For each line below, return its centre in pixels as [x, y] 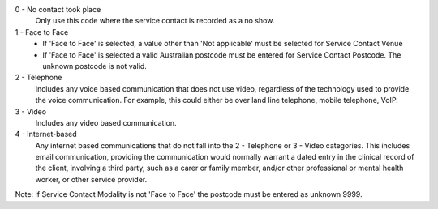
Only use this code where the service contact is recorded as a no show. [155, 21]
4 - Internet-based [46, 134]
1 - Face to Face [42, 32]
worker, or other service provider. [91, 179]
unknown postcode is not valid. [95, 66]
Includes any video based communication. [106, 122]
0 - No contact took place [58, 9]
